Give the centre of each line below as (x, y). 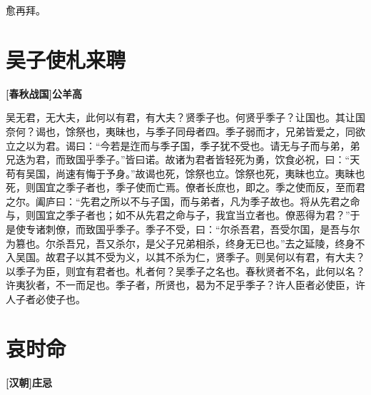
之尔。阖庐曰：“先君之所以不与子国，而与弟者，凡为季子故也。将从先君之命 (183, 201)
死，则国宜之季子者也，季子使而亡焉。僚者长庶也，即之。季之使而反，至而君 (185, 187)
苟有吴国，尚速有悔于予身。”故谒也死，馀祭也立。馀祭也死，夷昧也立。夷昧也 (185, 173)
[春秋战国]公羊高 (44, 93)
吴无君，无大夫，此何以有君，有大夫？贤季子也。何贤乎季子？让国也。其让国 (185, 117)
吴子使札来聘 (66, 59)
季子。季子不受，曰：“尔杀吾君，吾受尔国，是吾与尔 (238, 229)
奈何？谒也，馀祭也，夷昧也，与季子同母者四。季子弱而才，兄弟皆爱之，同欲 (185, 131)
